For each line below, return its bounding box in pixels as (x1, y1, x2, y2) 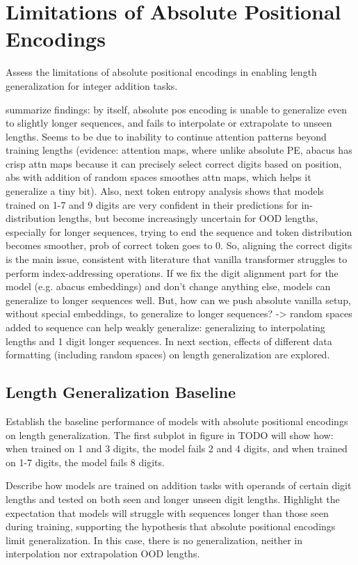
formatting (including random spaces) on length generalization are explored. (6, 347, 330, 362)
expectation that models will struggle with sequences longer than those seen (6, 505, 329, 520)
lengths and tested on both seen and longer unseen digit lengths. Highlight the (6, 491, 340, 506)
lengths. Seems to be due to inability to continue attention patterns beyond (6, 129, 327, 143)
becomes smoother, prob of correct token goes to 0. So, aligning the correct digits (6, 238, 352, 253)
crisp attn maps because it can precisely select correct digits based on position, (6, 156, 342, 170)
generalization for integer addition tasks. (6, 78, 178, 93)
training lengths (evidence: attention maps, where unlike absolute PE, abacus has (6, 143, 352, 157)
